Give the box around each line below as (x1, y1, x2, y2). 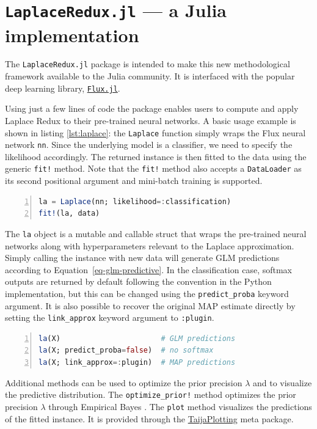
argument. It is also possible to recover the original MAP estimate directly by (5, 299, 296, 312)
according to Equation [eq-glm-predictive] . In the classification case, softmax (5, 263, 292, 276)
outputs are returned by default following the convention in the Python (5, 275, 272, 288)
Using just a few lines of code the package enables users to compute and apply (5, 102, 299, 115)
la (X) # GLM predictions (38, 334, 236, 343)
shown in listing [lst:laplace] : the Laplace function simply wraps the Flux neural (5, 126, 306, 139)
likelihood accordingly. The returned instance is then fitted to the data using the (5, 150, 307, 163)
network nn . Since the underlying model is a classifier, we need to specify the (5, 138, 293, 151)
